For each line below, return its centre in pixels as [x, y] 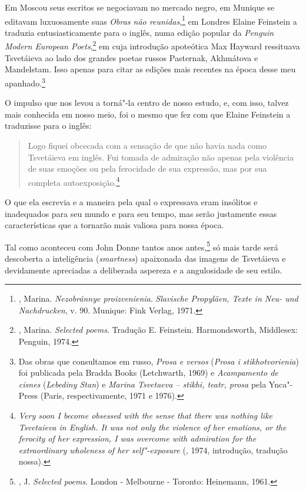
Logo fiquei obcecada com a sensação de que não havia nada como [147, 145]
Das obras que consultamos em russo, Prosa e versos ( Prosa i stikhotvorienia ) [159, 361]
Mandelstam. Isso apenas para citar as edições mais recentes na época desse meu [150, 69]
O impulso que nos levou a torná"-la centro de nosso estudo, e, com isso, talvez [147, 103]
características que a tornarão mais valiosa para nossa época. [114, 225]
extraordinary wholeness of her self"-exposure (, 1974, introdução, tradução [153, 450]
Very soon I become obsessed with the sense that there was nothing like [146, 415]
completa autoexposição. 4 [74, 181]
